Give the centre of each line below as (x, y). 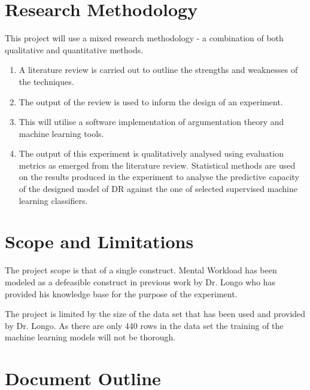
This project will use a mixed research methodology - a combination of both (144, 38)
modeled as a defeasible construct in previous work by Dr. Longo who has (140, 281)
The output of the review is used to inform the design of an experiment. (151, 101)
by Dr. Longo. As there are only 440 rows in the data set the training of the (144, 325)
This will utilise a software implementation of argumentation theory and (151, 122)
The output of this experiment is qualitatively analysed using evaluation (151, 153)
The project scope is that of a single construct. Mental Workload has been (141, 270)
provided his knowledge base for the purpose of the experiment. (121, 293)
